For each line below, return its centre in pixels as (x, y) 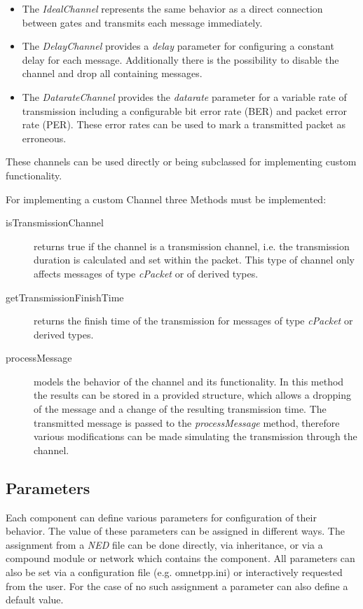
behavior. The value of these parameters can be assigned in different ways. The (175, 531)
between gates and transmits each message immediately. (142, 22)
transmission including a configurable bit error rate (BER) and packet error (184, 110)
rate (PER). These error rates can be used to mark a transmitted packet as (184, 124)
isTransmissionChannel (55, 223)
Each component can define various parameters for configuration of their (161, 517)
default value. (35, 600)
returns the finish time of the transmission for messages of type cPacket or (193, 321)
